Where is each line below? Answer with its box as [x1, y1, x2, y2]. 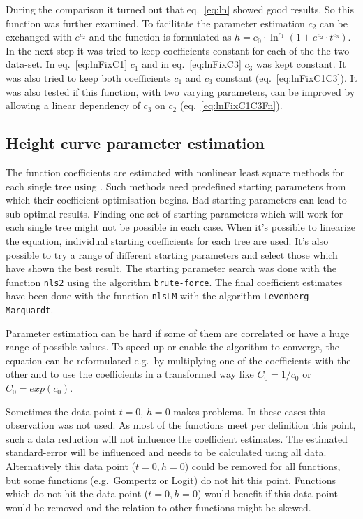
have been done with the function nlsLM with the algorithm [6, 288, 261, 303]
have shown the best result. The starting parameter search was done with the [6, 261, 336, 276]
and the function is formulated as [89, 29, 232, 44]
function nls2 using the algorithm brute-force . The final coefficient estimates [6, 274, 343, 289]
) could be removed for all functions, [184, 459, 341, 474]
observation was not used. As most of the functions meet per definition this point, [6, 418, 356, 432]
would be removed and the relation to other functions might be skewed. [6, 499, 311, 514]
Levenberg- [263, 292, 314, 302]
